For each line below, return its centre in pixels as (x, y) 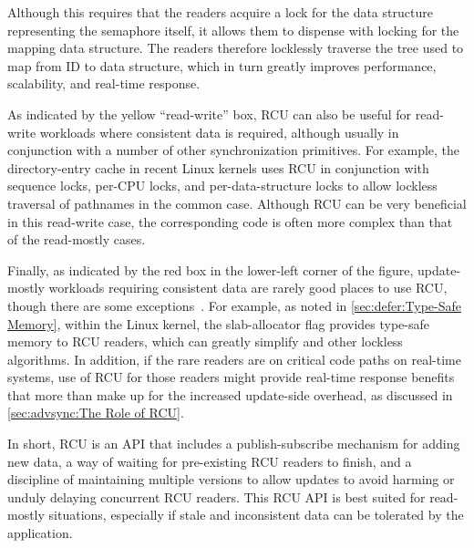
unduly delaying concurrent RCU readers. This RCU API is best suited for (216, 496)
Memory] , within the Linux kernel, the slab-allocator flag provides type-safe (219, 323)
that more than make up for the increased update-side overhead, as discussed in (230, 394)
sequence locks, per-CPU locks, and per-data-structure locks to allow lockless (222, 186)
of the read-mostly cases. (77, 239)
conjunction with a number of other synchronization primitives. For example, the (234, 150)
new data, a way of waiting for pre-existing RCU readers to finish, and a (210, 461)
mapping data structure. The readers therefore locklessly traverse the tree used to (236, 48)
